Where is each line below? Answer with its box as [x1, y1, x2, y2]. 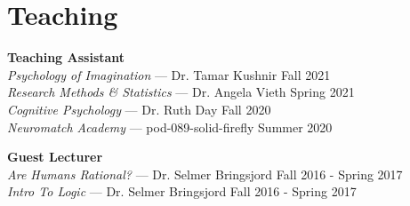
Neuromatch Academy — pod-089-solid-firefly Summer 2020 [7, 117, 333, 136]
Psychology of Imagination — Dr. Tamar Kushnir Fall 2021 [7, 65, 331, 83]
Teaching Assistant [7, 48, 125, 67]
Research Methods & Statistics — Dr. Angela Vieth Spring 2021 [7, 83, 355, 101]
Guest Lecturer [7, 147, 103, 166]
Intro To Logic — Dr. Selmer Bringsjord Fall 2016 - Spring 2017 [7, 182, 357, 201]
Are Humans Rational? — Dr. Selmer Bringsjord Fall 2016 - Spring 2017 [7, 164, 403, 183]
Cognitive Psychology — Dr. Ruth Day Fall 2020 [7, 99, 271, 118]
